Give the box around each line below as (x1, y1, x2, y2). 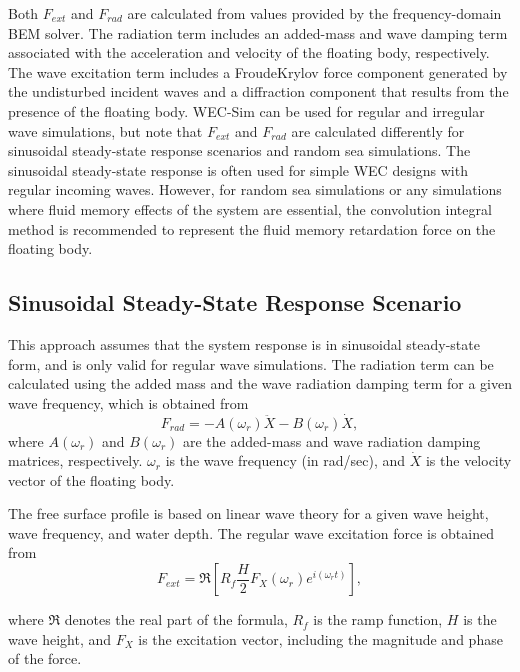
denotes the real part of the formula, (64, 609, 288, 630)
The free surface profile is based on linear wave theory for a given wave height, (8, 503, 489, 524)
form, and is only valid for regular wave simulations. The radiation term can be (8, 353, 494, 374)
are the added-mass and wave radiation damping (182, 430, 481, 451)
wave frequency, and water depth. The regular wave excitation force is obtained (8, 522, 494, 543)
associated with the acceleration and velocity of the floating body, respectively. (8, 42, 490, 63)
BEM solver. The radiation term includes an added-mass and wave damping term (8, 22, 508, 43)
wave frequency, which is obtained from (8, 392, 249, 413)
